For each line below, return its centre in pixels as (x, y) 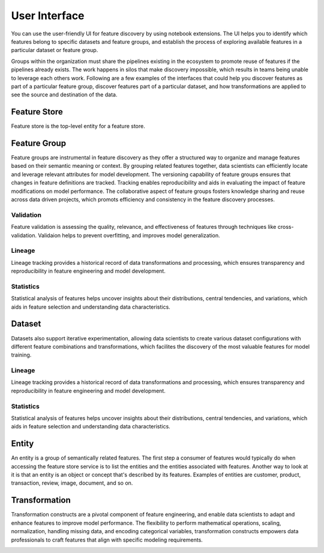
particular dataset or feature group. (55, 50)
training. (21, 355)
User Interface (48, 16)
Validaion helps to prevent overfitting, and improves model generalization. (129, 235)
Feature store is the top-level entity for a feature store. (78, 126)
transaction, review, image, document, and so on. (72, 483)
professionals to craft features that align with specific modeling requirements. (107, 540)
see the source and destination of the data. (64, 95)
